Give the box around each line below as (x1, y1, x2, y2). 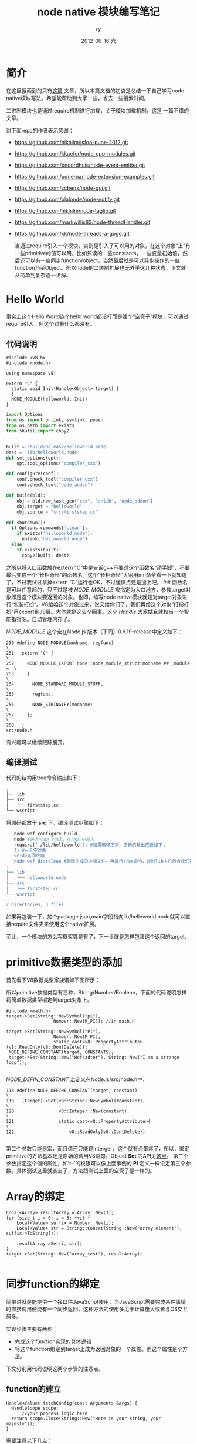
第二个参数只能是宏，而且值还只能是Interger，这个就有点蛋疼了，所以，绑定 (6, 1145, 189, 1152)
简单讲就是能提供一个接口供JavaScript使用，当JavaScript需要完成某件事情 (6, 1298, 186, 1306)
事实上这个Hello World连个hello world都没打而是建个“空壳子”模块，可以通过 (6, 313, 189, 320)
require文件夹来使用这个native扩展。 (11, 920, 100, 928)
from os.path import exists (6, 422, 75, 429)
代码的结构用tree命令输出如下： (6, 774, 83, 781)
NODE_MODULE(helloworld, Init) (11, 396, 88, 402)
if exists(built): (16, 547, 62, 553)
